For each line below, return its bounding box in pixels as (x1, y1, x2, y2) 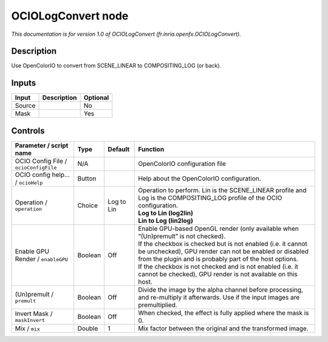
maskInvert (15, 317, 46, 324)
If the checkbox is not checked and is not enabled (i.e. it (137, 262, 299, 270)
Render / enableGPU (15, 255, 68, 263)
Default (108, 145, 130, 153)
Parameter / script (15, 141, 69, 149)
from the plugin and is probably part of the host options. (137, 255, 299, 263)
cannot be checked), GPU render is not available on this (137, 270, 298, 278)
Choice (77, 201, 98, 210)
